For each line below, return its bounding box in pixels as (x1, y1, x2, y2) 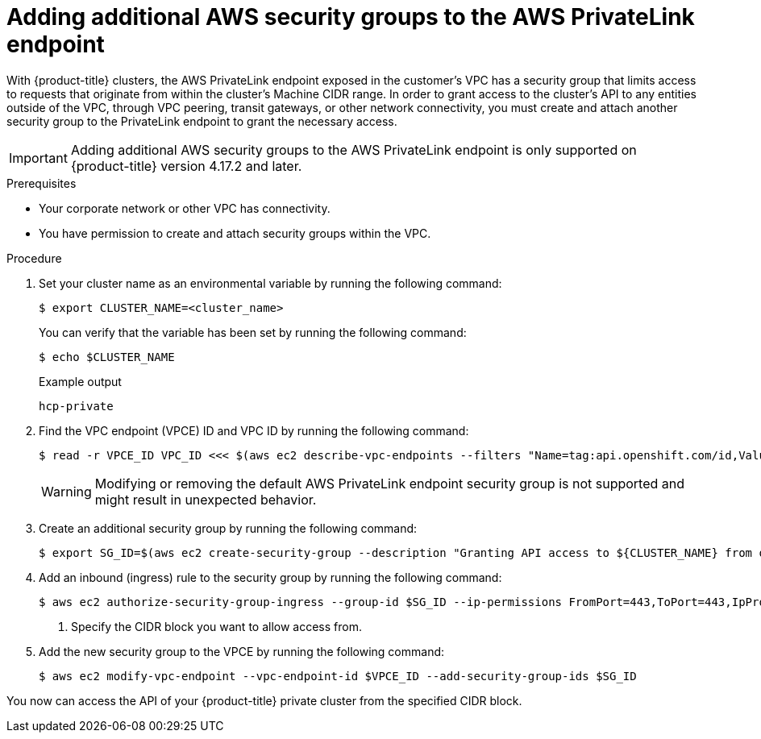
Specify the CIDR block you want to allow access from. (71, 619, 362, 633)
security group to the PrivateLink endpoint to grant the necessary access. (6, 114, 397, 128)
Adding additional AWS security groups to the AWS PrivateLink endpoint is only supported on (70, 141, 637, 158)
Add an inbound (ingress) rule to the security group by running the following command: (39, 570, 502, 584)
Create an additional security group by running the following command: (39, 521, 418, 535)
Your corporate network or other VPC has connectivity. (39, 201, 331, 215)
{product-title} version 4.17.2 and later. (70, 157, 302, 174)
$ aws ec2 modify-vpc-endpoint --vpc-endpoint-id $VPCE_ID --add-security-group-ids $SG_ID (39, 669, 637, 683)
